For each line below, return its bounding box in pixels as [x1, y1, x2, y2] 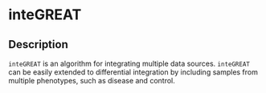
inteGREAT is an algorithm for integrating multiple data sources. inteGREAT [8, 59, 251, 68]
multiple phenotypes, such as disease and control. [8, 76, 175, 85]
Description [8, 38, 68, 51]
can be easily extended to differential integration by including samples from [8, 67, 259, 77]
